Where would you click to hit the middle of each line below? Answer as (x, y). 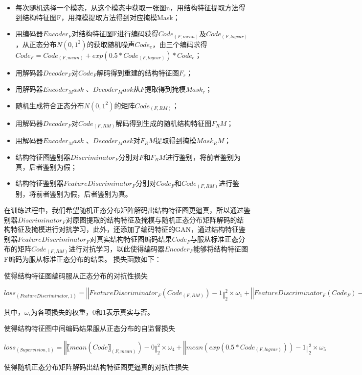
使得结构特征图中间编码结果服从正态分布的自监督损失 (90, 328)
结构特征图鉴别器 (43, 157)
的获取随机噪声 (111, 44)
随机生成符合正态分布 (50, 105)
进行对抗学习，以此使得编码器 (117, 248)
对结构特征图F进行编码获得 (115, 34)
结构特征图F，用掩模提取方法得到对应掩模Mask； (101, 17)
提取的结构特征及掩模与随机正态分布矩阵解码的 (162, 219)
